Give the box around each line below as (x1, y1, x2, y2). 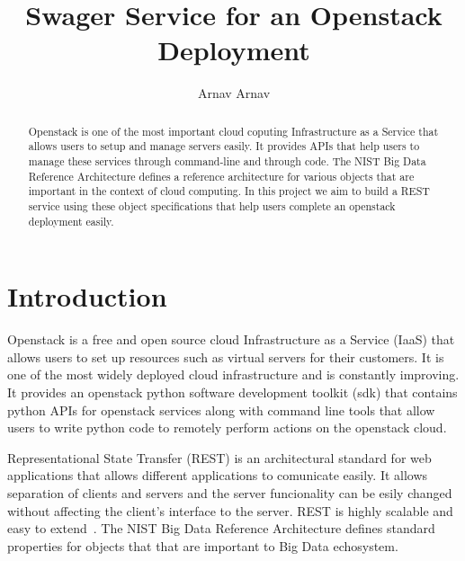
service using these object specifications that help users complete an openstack (28, 198, 396, 213)
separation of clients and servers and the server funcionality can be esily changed (7, 483, 452, 502)
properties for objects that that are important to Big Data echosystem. (7, 536, 398, 555)
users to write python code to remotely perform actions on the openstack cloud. (7, 418, 447, 437)
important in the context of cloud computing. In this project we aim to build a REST (28, 183, 430, 199)
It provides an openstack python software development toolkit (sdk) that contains (7, 383, 458, 402)
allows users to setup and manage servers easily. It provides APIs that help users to (28, 138, 420, 154)
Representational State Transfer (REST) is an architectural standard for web (7, 448, 432, 467)
